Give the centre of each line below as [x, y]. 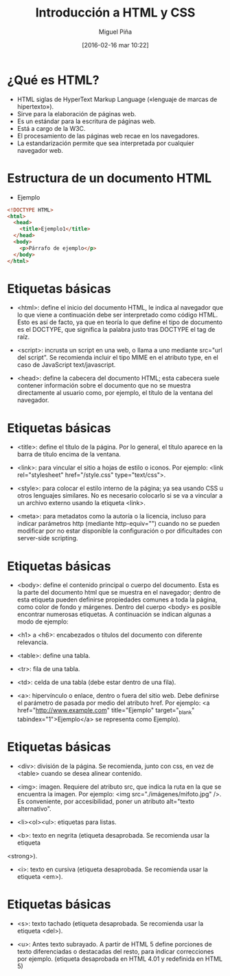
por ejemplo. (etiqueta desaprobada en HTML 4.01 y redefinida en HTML [120, 959]
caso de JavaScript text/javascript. [66, 365]
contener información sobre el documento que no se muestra [104, 385]
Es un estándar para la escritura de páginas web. [86, 121]
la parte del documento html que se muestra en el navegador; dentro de [119, 593]
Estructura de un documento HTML [109, 178]
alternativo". [34, 809]
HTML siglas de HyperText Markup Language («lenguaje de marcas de [117, 99]
